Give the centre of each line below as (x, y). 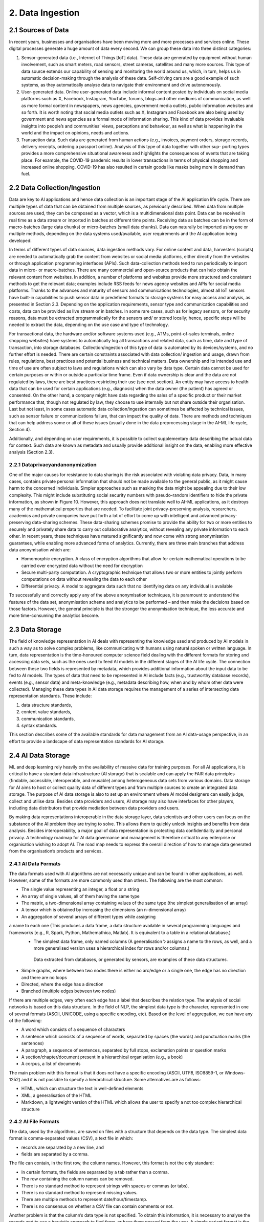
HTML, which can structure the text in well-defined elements (82, 1089)
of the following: (25, 1020)
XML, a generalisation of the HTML (56, 1095)
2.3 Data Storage (35, 630)
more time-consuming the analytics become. (54, 615)
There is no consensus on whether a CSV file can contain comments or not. (97, 1206)
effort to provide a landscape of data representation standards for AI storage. (87, 741)
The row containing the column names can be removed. (77, 1179)
